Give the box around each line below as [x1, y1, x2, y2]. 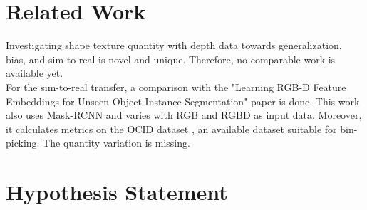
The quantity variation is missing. [43, 135, 190, 150]
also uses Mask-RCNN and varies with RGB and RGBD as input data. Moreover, [6, 107, 362, 122]
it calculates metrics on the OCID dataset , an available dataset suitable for [6, 121, 337, 136]
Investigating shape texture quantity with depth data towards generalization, [6, 38, 342, 53]
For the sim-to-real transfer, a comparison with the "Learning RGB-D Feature [6, 79, 346, 94]
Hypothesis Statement [6, 177, 228, 206]
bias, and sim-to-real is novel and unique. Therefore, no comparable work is [6, 51, 336, 66]
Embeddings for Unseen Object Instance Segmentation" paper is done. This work [6, 93, 360, 108]
